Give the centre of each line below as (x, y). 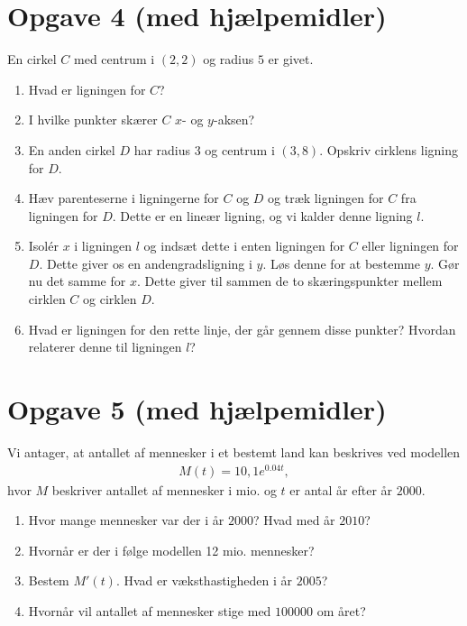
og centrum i (240, 149)
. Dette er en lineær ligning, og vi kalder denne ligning (262, 215)
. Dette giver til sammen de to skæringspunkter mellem (289, 281)
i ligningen (103, 246)
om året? (341, 611)
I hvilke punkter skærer (93, 120)
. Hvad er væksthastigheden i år (204, 580)
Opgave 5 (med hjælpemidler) (197, 409)
